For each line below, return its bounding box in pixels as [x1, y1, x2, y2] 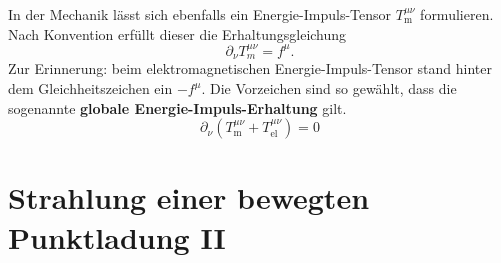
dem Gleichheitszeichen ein [8, 78, 173, 99]
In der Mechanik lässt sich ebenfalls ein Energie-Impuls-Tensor [8, 4, 392, 24]
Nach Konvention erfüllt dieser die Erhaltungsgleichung [8, 23, 347, 44]
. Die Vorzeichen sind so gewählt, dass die [201, 78, 457, 99]
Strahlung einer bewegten [8, 177, 370, 218]
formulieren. [420, 4, 494, 24]
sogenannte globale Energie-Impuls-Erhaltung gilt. [8, 97, 347, 118]
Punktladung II [8, 216, 226, 257]
